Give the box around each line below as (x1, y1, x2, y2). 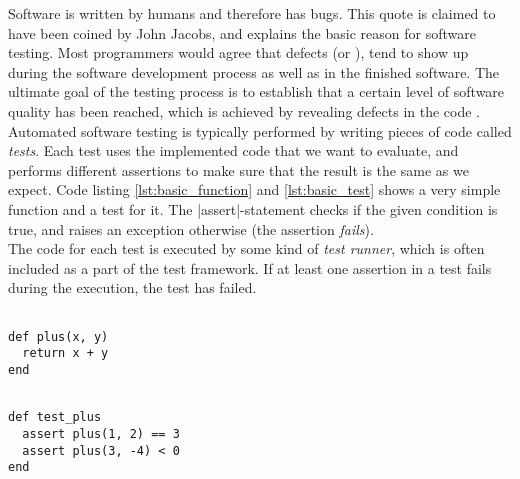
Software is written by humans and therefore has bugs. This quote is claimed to (8, 3, 496, 23)
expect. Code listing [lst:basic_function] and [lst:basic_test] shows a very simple (8, 179, 501, 200)
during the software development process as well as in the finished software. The (8, 61, 500, 82)
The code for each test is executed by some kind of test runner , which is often (8, 238, 485, 259)
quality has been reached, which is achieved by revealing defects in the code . (8, 100, 481, 121)
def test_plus (8, 410, 102, 425)
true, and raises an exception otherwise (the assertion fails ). (8, 218, 374, 239)
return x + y (22, 346, 109, 361)
